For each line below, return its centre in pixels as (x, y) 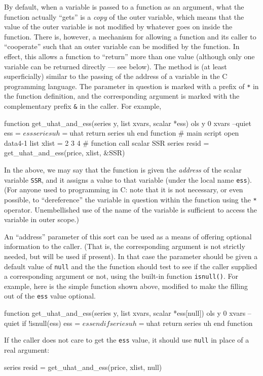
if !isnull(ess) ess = (51, 323)
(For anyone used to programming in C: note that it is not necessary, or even (124, 190)
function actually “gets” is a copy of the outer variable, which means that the (124, 16)
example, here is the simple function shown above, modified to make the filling (126, 286)
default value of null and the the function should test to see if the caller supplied (131, 266)
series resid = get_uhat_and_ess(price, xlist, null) (83, 367)
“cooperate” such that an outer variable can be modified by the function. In (122, 46)
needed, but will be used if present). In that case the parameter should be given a (131, 256)
